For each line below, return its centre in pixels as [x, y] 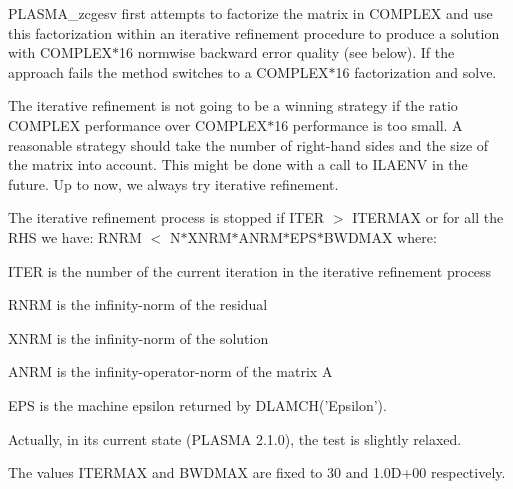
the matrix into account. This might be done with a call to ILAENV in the [238, 164]
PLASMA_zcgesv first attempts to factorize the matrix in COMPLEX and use [250, 13]
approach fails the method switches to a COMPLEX [168, 71]
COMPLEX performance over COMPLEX [138, 124]
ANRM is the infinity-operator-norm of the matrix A [170, 371]
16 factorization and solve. [416, 71]
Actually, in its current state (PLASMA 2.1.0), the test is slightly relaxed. [235, 438]
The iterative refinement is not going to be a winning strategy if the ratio [233, 105]
